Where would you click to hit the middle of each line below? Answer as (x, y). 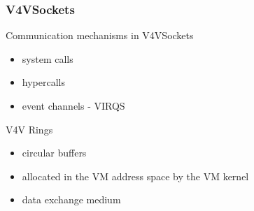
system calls (48, 58)
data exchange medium (71, 199)
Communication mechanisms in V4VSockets (100, 35)
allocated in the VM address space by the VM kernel (135, 176)
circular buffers (54, 153)
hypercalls (43, 82)
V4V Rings (29, 129)
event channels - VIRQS (73, 105)
